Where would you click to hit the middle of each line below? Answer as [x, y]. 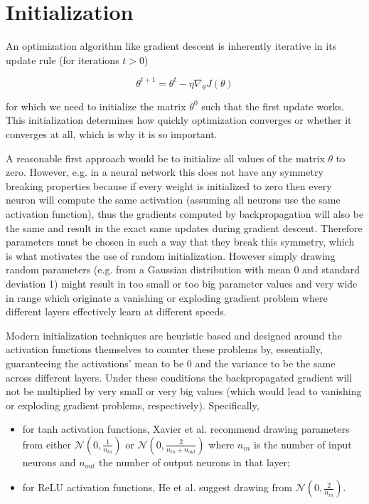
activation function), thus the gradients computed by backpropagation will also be [185, 213]
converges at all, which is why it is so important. [112, 134]
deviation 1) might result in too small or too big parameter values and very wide [182, 283]
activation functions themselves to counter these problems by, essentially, [164, 349]
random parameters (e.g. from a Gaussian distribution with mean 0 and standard [183, 269]
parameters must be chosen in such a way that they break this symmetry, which [180, 242]
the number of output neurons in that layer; [194, 462]
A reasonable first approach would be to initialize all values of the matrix [165, 158]
